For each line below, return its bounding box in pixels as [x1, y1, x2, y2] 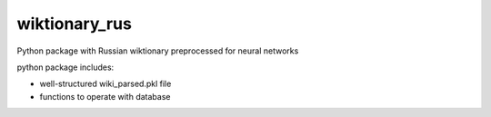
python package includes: [16, 62, 115, 73]
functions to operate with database [39, 91, 171, 102]
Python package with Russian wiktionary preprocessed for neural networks [16, 45, 299, 56]
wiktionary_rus [16, 14, 132, 34]
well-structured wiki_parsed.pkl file [39, 78, 172, 90]
